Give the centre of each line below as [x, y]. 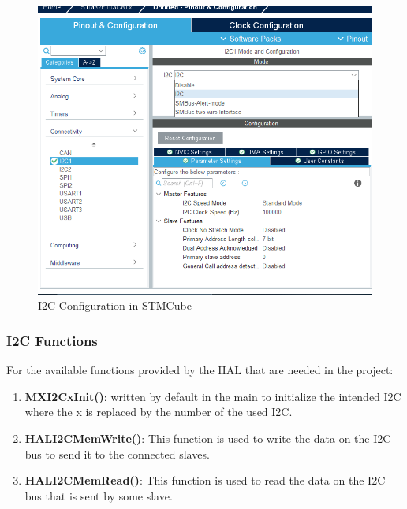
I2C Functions [52, 340]
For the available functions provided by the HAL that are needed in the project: [200, 370]
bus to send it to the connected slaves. [117, 453]
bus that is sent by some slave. [99, 495]
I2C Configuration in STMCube [115, 305]
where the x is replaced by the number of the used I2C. [159, 412]
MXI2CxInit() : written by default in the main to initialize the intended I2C [213, 396]
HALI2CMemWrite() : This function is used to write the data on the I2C [208, 438]
